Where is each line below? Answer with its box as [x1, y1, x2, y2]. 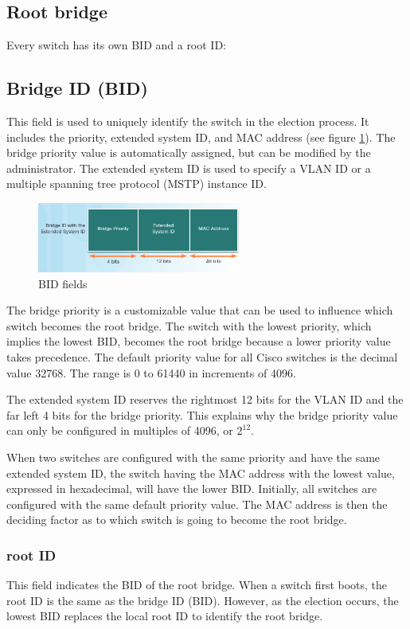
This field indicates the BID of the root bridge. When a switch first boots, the [6, 576, 388, 593]
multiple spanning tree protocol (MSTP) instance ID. [6, 175, 267, 192]
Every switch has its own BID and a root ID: [6, 37, 227, 53]
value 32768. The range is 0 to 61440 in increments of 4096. [6, 364, 296, 381]
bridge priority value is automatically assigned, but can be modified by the [6, 144, 371, 161]
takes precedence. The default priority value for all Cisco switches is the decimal [6, 349, 398, 365]
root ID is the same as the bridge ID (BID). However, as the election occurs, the [6, 592, 399, 608]
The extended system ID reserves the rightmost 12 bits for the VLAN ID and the [6, 391, 404, 408]
